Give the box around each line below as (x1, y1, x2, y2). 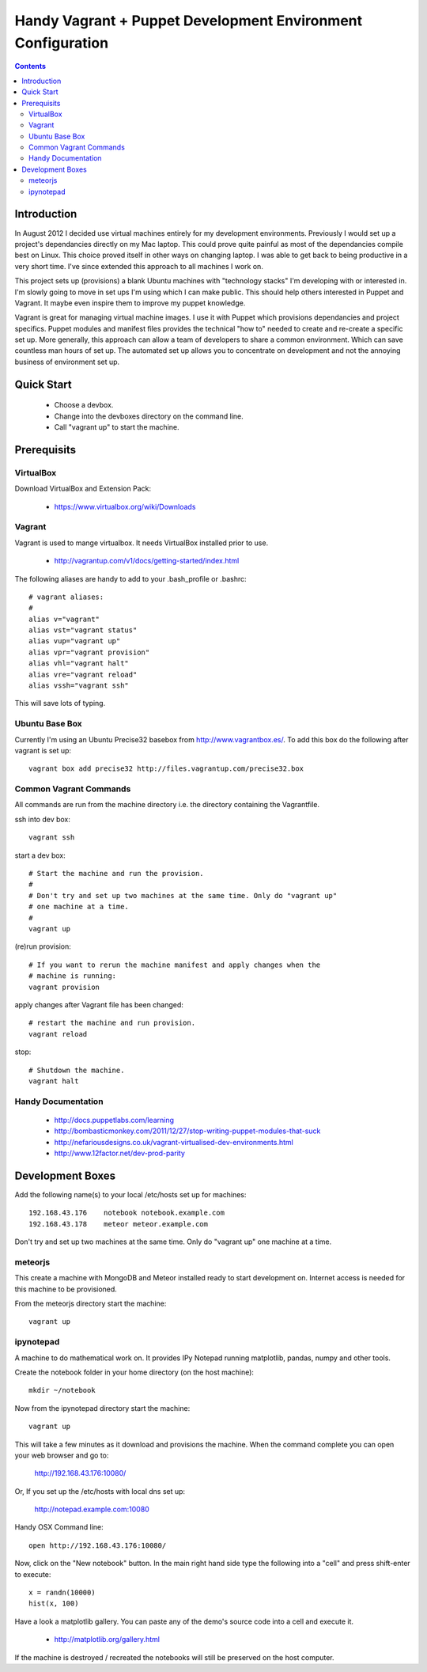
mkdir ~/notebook (28, 1386, 96, 1395)
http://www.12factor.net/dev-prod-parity (54, 1148, 185, 1158)
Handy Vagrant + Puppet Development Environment (14, 12, 363, 29)
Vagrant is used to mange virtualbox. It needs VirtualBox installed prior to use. (14, 538, 269, 548)
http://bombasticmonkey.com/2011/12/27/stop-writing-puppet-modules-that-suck (54, 1126, 321, 1136)
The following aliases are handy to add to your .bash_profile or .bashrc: (14, 574, 247, 583)
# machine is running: (28, 972, 117, 980)
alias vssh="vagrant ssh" (28, 681, 130, 690)
